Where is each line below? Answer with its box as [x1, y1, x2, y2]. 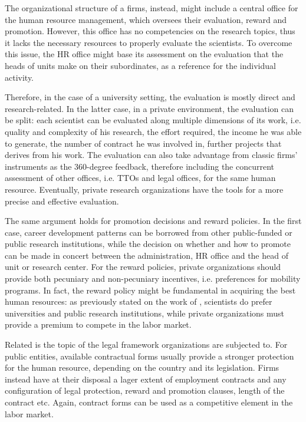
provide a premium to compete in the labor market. [5, 318, 192, 331]
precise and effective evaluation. [5, 194, 119, 207]
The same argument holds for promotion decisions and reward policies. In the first [5, 215, 302, 227]
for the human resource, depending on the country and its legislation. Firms [5, 361, 279, 374]
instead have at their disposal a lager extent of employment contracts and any [5, 372, 287, 385]
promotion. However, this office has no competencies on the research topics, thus [5, 25, 295, 37]
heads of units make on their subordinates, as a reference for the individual [5, 59, 276, 71]
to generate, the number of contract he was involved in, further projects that [5, 137, 282, 149]
